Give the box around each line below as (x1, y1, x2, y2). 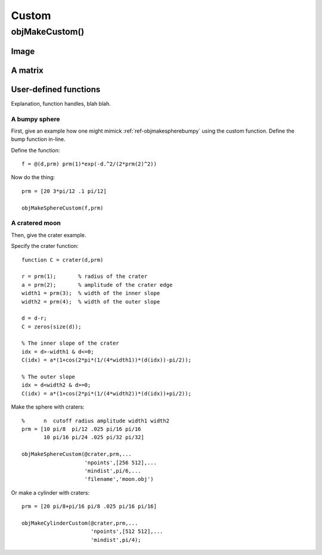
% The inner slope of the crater (21, 340, 119, 347)
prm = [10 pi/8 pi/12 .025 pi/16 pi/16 (21, 425, 141, 433)
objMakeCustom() (11, 26, 85, 37)
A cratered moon (11, 219, 61, 227)
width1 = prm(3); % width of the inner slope (21, 290, 160, 297)
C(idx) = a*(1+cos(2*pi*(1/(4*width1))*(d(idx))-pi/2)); (21, 357, 192, 364)
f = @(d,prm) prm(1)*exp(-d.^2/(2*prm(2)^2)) (21, 161, 157, 167)
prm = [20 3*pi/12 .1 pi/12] (21, 188, 107, 194)
